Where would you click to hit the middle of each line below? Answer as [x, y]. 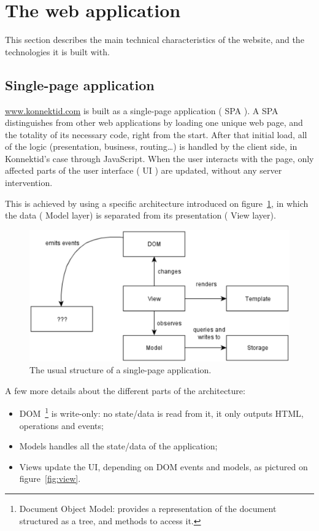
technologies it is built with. [57, 51]
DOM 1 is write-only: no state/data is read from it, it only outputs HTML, [161, 412]
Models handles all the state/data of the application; [118, 446]
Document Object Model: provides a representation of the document [148, 508]
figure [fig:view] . [50, 479]
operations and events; [61, 425]
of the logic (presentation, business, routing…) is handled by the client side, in [151, 146]
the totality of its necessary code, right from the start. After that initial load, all [156, 134]
